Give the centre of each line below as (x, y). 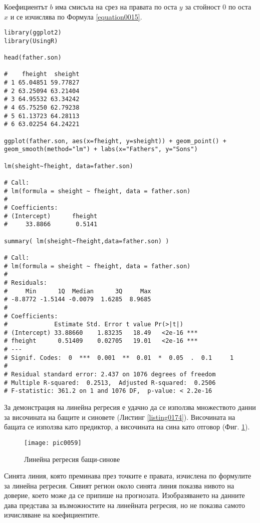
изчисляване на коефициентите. (52, 515)
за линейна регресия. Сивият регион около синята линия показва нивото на (119, 485)
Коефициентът (26, 7)
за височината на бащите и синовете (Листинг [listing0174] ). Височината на (120, 417)
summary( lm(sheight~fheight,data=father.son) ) (87, 241)
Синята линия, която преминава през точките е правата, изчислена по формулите (128, 476)
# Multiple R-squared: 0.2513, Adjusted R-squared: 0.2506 (110, 383)
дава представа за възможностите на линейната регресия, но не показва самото (125, 505)
